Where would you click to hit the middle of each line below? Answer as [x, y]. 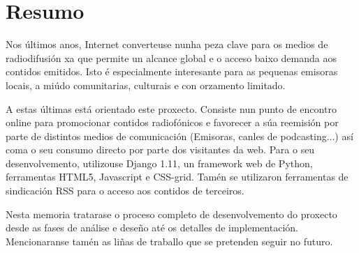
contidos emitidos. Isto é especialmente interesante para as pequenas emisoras [172, 71]
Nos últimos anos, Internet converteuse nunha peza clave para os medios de [167, 44]
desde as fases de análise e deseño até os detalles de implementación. [152, 228]
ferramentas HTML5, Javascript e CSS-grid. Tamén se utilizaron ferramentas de [177, 177]
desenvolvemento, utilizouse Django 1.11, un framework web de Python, [159, 163]
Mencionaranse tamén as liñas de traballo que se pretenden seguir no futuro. [169, 241]
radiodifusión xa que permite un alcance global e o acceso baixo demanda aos [171, 58]
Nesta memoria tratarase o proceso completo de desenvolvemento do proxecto [171, 214]
